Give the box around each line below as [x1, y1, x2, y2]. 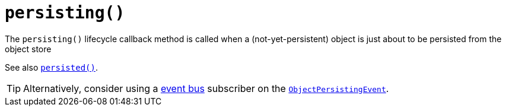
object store [5, 43, 52, 54]
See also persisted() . [5, 62, 98, 72]
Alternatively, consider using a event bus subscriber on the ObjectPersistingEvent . [23, 82, 389, 94]
